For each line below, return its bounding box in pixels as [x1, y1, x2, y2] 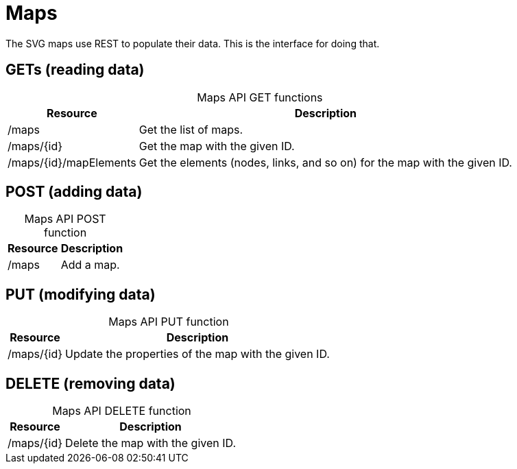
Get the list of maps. [139, 122, 243, 136]
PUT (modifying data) [5, 285, 156, 303]
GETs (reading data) [5, 61, 145, 79]
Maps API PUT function [108, 315, 229, 329]
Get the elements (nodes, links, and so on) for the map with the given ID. [139, 155, 512, 169]
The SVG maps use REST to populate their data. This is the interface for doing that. [5, 37, 380, 49]
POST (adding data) [5, 183, 143, 201]
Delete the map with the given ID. [65, 436, 236, 450]
